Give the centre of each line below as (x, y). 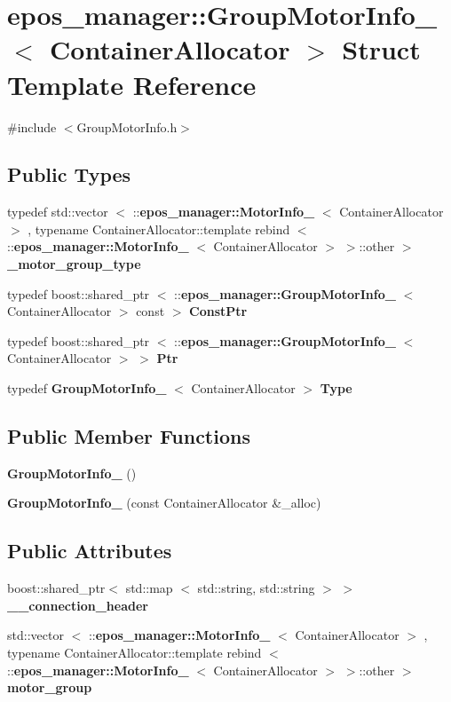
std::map (149, 588)
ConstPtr (218, 311)
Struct (381, 49)
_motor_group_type (74, 264)
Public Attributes (90, 551)
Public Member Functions (129, 436)
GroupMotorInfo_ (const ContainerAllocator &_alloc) (164, 503)
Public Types (69, 174)
